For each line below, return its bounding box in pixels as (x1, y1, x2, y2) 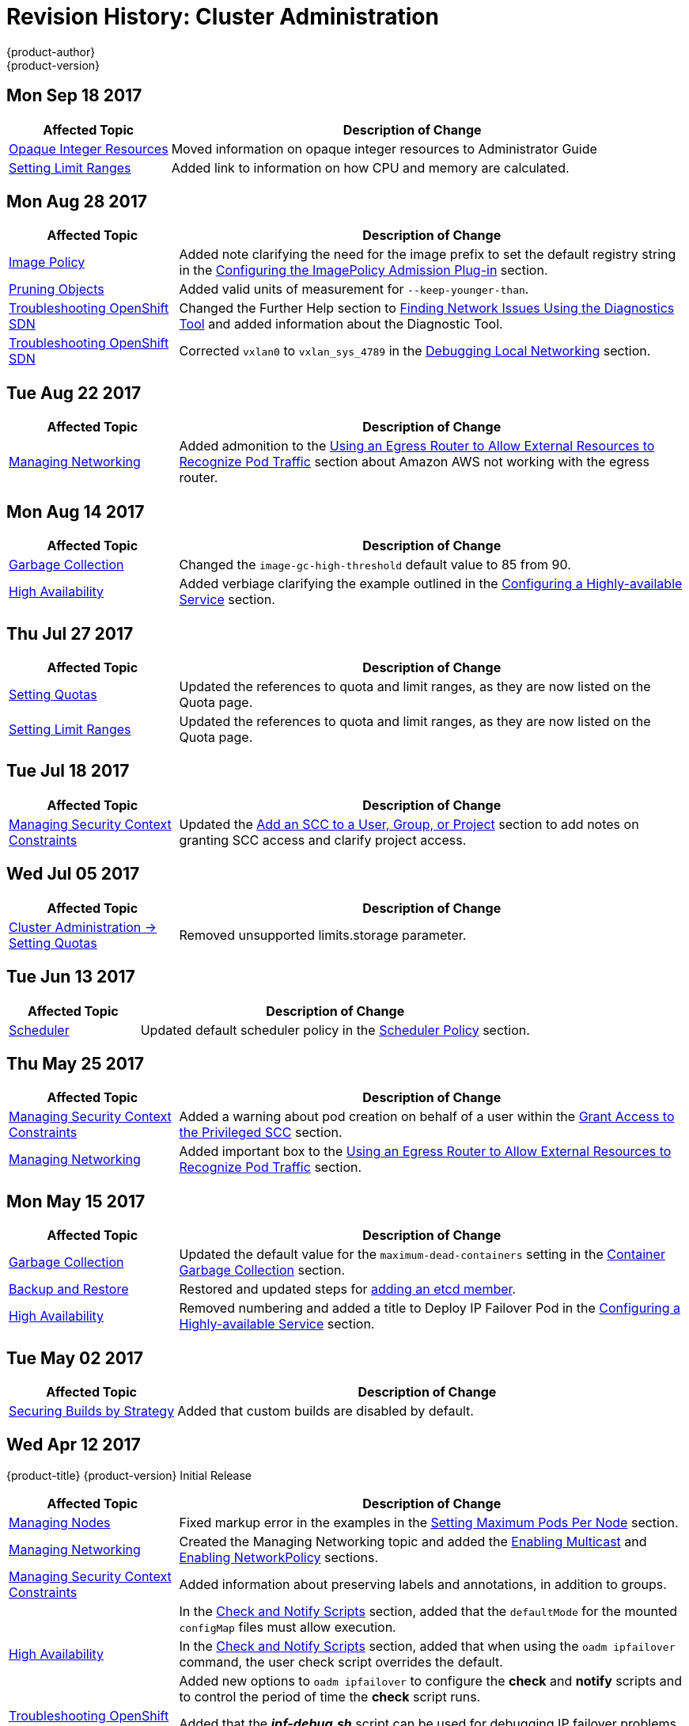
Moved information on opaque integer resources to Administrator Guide (171, 140, 597, 157)
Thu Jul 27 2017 (6, 623, 134, 644)
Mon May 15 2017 (6, 1191, 146, 1211)
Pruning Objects (9, 281, 104, 298)
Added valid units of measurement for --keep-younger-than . (179, 281, 529, 298)
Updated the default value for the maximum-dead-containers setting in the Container (179, 1246, 665, 1263)
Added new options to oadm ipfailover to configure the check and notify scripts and (179, 1672, 682, 1689)
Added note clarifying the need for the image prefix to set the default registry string (179, 246, 676, 263)
